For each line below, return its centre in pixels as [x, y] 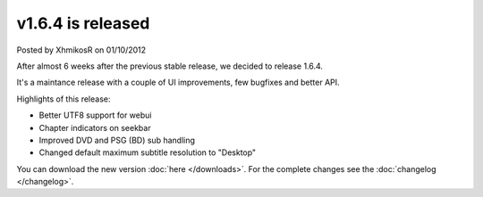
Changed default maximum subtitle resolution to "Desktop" [148, 152]
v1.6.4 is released [83, 23]
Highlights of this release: [64, 99]
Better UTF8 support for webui [95, 115]
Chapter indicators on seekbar [95, 127]
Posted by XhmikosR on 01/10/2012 [81, 50]
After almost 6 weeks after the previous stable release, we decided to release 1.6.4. [170, 66]
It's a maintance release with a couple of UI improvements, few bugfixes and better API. [178, 82]
